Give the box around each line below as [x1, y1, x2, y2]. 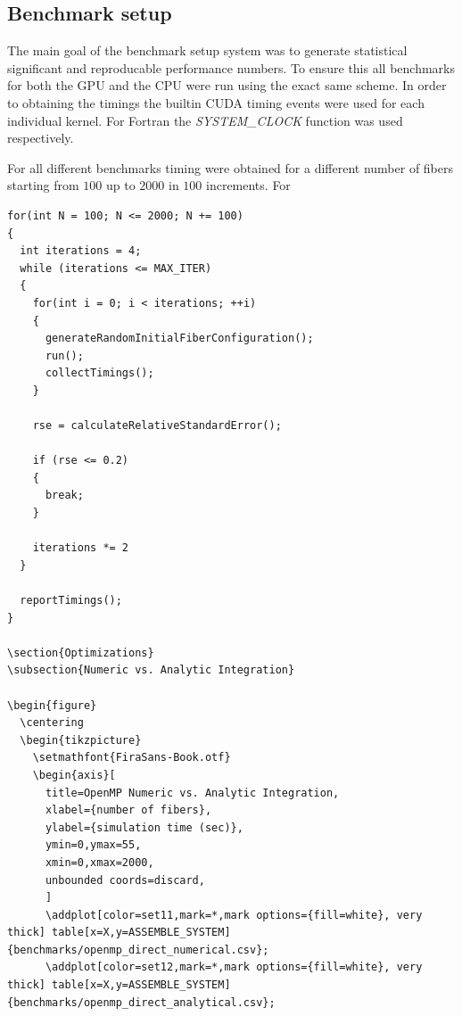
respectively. [7, 128, 74, 147]
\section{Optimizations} [7, 646, 154, 659]
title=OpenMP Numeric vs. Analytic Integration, [45, 786, 340, 799]
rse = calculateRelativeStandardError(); [32, 419, 282, 433]
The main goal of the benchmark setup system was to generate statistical [7, 41, 408, 60]
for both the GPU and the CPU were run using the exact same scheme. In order [7, 76, 447, 95]
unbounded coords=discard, [45, 873, 205, 887]
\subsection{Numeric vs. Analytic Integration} [7, 664, 295, 677]
